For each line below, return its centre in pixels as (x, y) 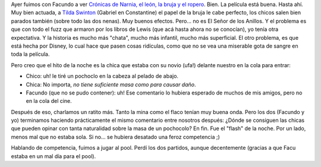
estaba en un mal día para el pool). (53, 156)
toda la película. (30, 54)
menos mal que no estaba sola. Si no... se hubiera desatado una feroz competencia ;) (115, 137)
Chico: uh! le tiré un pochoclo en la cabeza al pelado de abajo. (102, 76)
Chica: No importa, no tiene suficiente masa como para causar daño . (111, 84)
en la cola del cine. (49, 101)
